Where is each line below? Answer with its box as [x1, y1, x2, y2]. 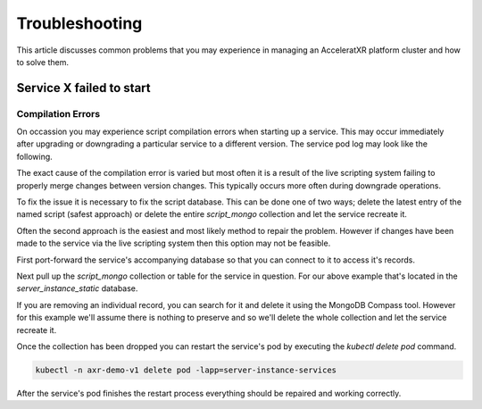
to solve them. [16, 56, 70, 67]
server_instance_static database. [16, 283, 138, 294]
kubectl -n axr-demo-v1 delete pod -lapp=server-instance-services [35, 364, 337, 375]
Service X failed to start [16, 80, 151, 96]
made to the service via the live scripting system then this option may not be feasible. [16, 238, 331, 249]
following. [16, 151, 53, 162]
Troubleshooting [16, 13, 143, 33]
